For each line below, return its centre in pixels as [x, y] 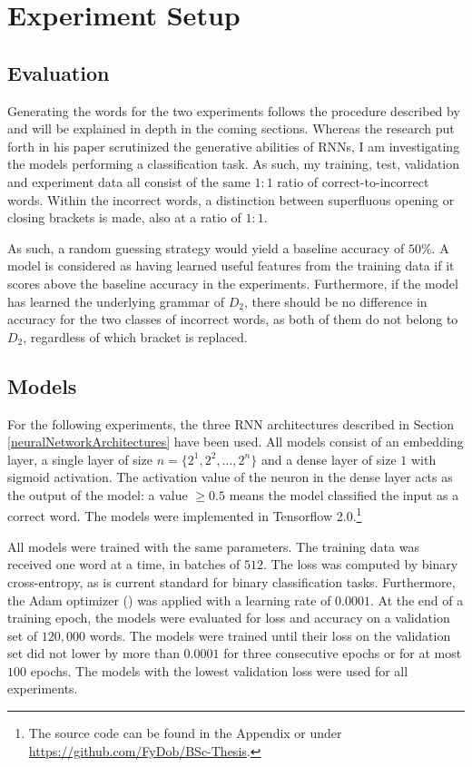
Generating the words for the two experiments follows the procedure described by [234, 110]
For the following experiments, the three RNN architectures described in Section [231, 423]
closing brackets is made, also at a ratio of [124, 217]
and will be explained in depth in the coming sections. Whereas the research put [231, 128]
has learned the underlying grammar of [116, 301]
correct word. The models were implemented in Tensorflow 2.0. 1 [185, 515]
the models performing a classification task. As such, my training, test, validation [234, 164]
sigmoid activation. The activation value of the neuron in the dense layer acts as [230, 477]
